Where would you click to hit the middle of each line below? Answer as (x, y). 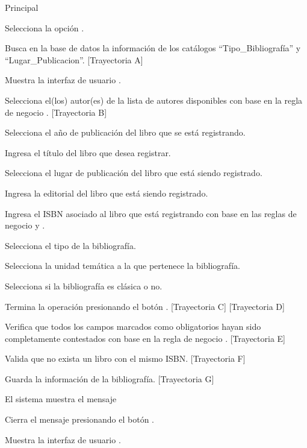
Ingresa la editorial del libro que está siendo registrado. (107, 193)
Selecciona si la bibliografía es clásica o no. (84, 286)
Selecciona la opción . (45, 27)
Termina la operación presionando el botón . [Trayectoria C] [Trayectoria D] (145, 306)
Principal (22, 7)
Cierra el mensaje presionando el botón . (79, 419)
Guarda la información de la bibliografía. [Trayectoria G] (110, 378)
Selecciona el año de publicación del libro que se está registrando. (125, 132)
